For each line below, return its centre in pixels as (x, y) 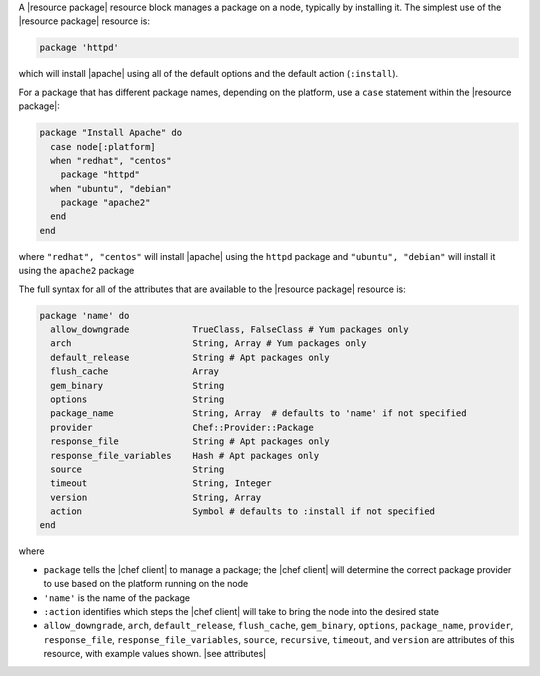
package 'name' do (84, 315)
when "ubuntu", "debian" (111, 188)
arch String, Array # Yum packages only (208, 343)
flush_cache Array (135, 371)
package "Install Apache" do (111, 133)
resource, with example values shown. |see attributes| (155, 654)
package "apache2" (105, 203)
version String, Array (156, 497)
